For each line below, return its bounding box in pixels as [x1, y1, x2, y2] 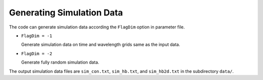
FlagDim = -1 [21, 33, 53, 39]
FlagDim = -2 [21, 51, 53, 56]
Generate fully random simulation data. [21, 59, 99, 65]
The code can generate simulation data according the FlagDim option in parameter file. [9, 24, 185, 30]
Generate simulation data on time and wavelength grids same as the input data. [21, 41, 180, 48]
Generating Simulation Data [9, 7, 123, 18]
